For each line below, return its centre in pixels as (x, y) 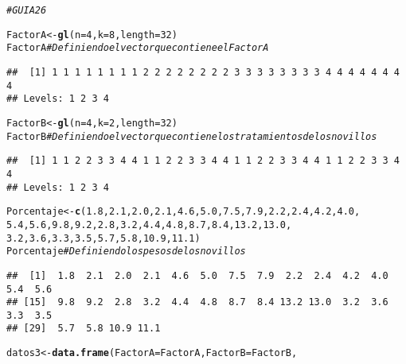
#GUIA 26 (27, 10)
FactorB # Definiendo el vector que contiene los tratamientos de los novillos (192, 136)
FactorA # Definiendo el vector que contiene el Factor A (138, 48)
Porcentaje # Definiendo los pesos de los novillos (126, 252)
